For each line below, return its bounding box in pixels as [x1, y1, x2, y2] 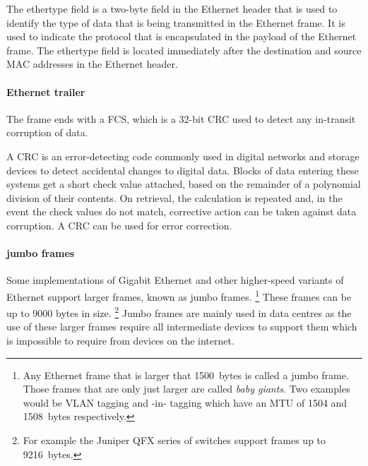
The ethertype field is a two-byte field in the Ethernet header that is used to [6, 1, 338, 16]
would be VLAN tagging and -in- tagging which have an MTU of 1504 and [23, 395, 348, 410]
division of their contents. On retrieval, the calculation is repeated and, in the [6, 190, 343, 205]
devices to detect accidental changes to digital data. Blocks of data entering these [6, 162, 359, 177]
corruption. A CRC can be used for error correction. [6, 217, 232, 232]
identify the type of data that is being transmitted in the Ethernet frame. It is [6, 15, 345, 30]
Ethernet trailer [6, 84, 85, 99]
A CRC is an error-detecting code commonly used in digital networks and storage [6, 148, 360, 163]
